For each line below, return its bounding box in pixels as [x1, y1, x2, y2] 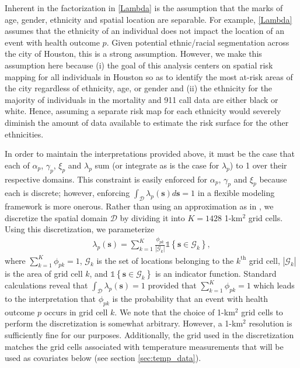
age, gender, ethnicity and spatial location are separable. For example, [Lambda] [5, 13, 292, 25]
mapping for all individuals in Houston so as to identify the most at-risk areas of [5, 70, 293, 82]
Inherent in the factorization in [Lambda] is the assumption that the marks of [5, 2, 283, 13]
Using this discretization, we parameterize [5, 223, 155, 235]
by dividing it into [120, 211, 185, 223]
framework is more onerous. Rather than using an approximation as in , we [5, 200, 274, 212]
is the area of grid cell [5, 267, 83, 280]
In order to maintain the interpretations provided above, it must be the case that [5, 147, 295, 160]
